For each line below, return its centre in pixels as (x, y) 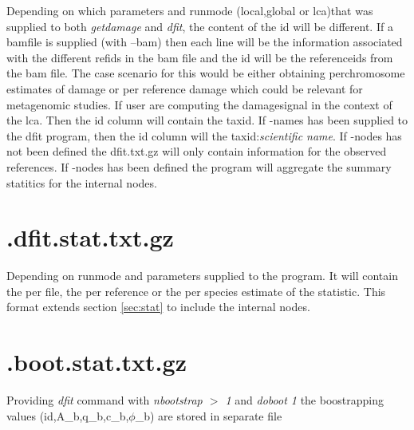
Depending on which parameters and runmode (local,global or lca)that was (190, 10)
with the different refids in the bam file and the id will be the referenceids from (200, 57)
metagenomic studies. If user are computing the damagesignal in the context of (199, 104)
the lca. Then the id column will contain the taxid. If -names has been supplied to (207, 120)
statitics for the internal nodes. (82, 182)
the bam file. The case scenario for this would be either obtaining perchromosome (206, 73)
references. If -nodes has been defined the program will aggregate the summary (199, 166)
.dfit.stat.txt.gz (90, 237)
